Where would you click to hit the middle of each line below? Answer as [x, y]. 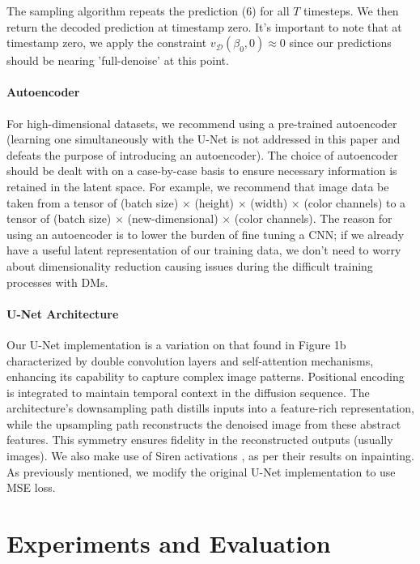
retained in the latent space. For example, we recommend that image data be [198, 186]
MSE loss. [31, 487]
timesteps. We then [351, 11]
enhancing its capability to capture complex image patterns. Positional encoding [206, 376]
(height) [214, 202]
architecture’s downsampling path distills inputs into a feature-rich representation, [210, 408]
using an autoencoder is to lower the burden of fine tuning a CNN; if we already [206, 234]
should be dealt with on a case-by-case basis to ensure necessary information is [202, 171]
